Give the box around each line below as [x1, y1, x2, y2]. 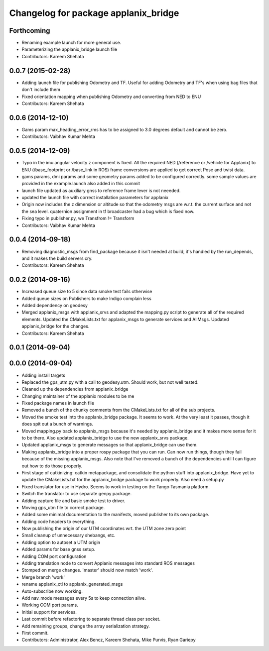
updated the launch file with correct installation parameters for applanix [21, 195, 169, 201]
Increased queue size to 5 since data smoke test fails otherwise [21, 289, 152, 295]
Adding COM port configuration [21, 553, 87, 559]
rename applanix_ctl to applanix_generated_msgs [21, 581, 123, 587]
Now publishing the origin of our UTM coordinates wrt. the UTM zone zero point [21, 526, 186, 532]
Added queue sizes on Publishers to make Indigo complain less [21, 295, 151, 301]
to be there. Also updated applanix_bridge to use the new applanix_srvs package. [21, 435, 189, 441]
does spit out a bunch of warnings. [21, 421, 93, 427]
